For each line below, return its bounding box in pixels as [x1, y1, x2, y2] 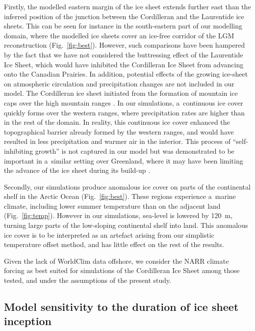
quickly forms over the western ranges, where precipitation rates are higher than [4, 107, 245, 117]
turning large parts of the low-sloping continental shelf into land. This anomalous [4, 220, 248, 230]
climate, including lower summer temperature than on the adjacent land [4, 200, 221, 211]
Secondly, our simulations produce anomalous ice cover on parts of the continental [4, 181, 251, 192]
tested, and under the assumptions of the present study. [4, 275, 172, 285]
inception [4, 313, 51, 329]
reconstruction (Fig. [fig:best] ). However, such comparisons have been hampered [4, 40, 245, 50]
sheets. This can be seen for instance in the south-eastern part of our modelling [4, 21, 243, 31]
